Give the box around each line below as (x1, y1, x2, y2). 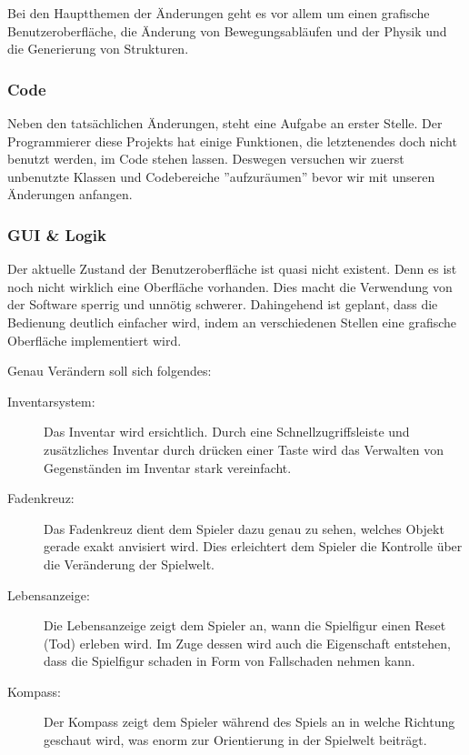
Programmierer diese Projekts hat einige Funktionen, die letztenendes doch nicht (7, 131, 457, 150)
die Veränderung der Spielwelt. (44, 554, 215, 573)
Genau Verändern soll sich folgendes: (7, 361, 212, 380)
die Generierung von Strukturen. (7, 39, 189, 58)
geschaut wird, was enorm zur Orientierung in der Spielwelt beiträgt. (44, 730, 427, 750)
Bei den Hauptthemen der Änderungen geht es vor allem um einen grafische (7, 4, 430, 22)
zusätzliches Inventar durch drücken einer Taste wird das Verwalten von (44, 439, 444, 458)
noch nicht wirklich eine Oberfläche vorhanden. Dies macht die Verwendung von (7, 277, 453, 296)
